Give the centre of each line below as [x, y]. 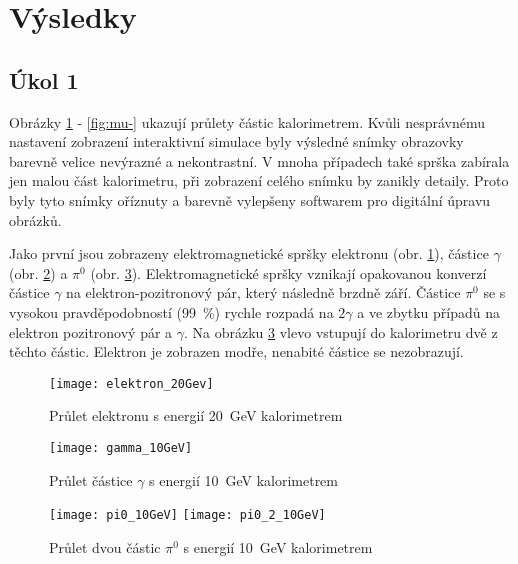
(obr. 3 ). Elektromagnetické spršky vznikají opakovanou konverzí [288, 272]
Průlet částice [91, 479]
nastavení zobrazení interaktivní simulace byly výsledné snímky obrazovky [236, 141]
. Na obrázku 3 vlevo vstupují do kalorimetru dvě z [341, 331]
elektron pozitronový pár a [91, 331]
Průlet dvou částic [105, 546]
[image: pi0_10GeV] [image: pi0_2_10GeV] [187, 515]
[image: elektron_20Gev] [131, 383]
